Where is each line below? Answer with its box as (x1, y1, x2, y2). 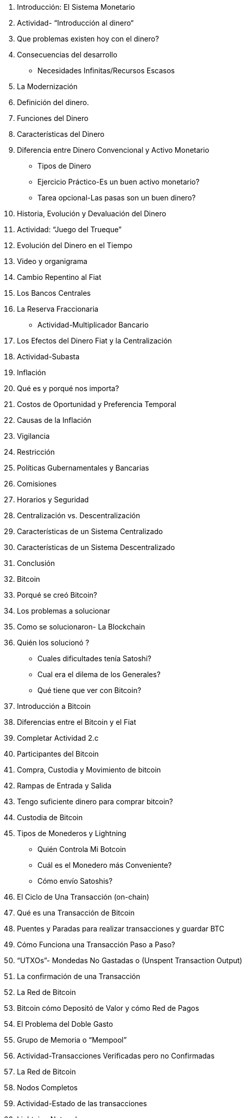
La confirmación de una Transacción (17, 972, 140, 981)
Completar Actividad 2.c (17, 734, 99, 742)
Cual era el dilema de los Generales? (37, 670, 161, 679)
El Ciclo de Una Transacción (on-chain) (17, 892, 150, 901)
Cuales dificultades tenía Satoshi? (37, 654, 152, 663)
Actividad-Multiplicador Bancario (37, 320, 149, 329)
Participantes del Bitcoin (17, 749, 99, 758)
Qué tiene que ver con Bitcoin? (37, 686, 141, 695)
